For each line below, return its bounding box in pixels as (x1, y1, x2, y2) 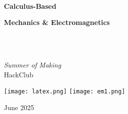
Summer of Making (4, 59, 61, 69)
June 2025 (4, 102, 34, 112)
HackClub (4, 69, 34, 79)
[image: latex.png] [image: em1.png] (4, 88, 126, 95)
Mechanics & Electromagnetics (4, 17, 110, 27)
